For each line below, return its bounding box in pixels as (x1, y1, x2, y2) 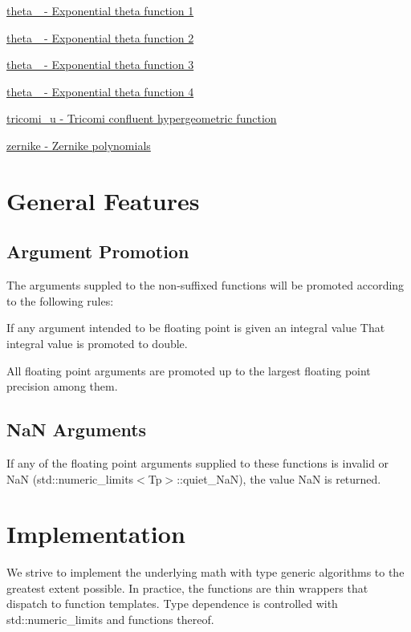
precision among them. (6, 378, 118, 395)
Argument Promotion (6, 239, 189, 264)
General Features (6, 184, 200, 217)
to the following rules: (6, 292, 114, 309)
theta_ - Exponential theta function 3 (6, 56, 194, 73)
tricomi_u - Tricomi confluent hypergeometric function (6, 110, 277, 127)
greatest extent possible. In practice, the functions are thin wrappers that (6, 579, 368, 596)
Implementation (6, 517, 185, 550)
